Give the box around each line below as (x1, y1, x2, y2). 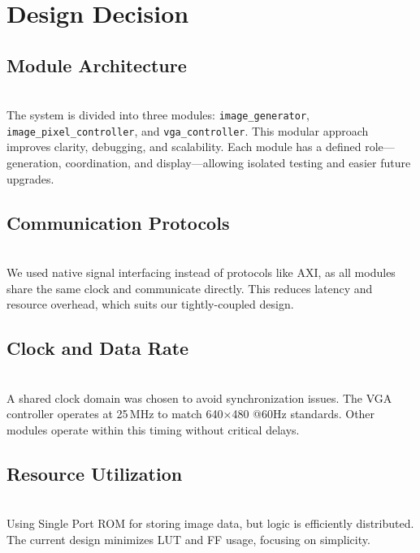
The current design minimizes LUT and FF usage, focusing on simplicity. (6, 530, 370, 547)
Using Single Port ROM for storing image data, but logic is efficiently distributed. (6, 515, 414, 532)
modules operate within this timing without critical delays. (6, 421, 300, 438)
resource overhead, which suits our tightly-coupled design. (6, 296, 294, 313)
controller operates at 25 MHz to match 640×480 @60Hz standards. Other (6, 405, 375, 422)
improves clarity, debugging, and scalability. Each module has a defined (6, 138, 362, 155)
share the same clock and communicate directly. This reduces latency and (6, 279, 373, 296)
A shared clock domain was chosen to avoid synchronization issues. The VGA (6, 389, 392, 406)
